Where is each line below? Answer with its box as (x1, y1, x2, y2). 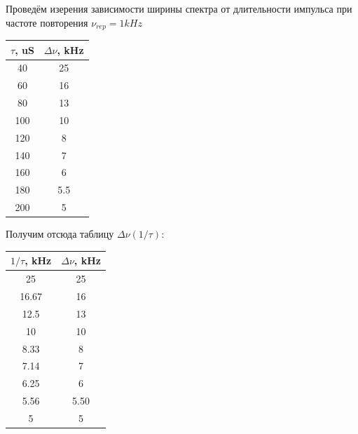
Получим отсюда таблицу (6, 226, 114, 241)
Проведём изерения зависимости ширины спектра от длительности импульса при (6, 1, 352, 15)
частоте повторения (6, 15, 88, 29)
